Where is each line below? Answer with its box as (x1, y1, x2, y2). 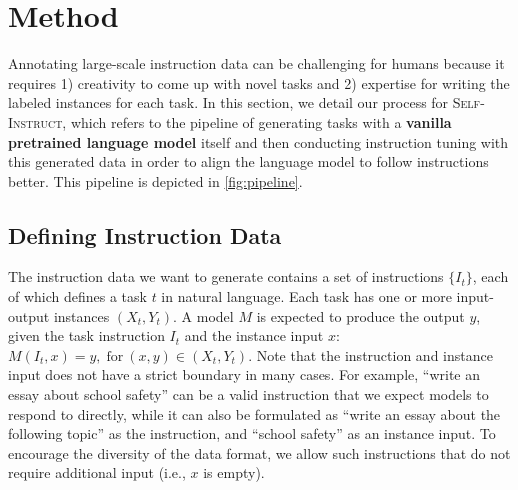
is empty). (203, 462, 265, 483)
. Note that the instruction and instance (248, 344, 493, 365)
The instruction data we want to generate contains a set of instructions (8, 266, 444, 287)
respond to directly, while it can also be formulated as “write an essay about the (8, 403, 501, 424)
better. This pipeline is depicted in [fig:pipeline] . (8, 170, 303, 191)
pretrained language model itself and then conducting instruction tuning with (8, 131, 509, 152)
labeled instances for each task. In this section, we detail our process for (8, 92, 449, 113)
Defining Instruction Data (8, 219, 282, 250)
